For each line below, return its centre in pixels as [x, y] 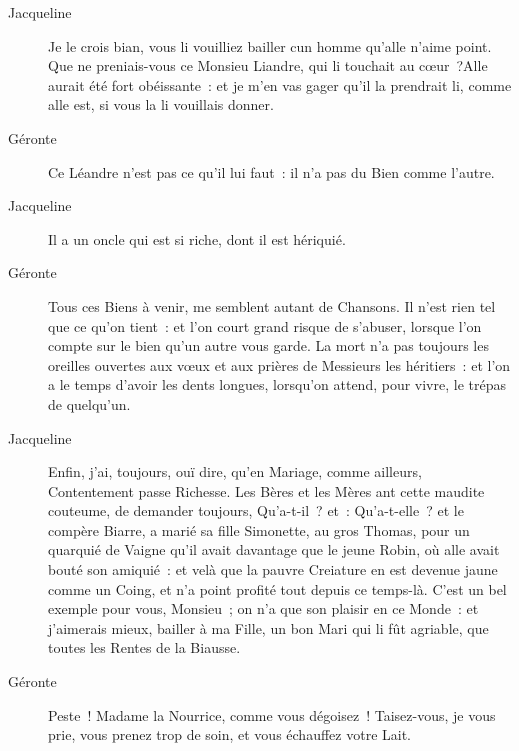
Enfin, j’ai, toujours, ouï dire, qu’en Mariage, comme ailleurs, [235, 471]
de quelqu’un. [89, 403]
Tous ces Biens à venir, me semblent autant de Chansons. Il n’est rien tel [272, 305]
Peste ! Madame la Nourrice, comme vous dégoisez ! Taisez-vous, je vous [272, 714]
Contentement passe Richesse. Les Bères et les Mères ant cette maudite [266, 490]
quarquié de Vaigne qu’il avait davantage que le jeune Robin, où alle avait [274, 549]
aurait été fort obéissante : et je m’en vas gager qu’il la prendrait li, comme [280, 84]
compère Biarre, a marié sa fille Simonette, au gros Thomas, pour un [259, 529]
